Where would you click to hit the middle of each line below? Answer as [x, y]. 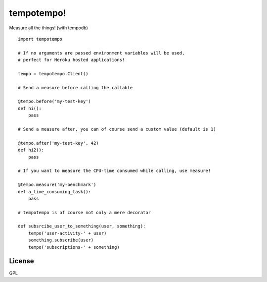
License [22, 261]
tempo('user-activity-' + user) [67, 233]
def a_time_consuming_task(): [55, 192]
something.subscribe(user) [61, 240]
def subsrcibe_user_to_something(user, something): [82, 226]
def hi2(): [31, 150]
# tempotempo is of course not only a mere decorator [84, 212]
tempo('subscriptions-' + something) [74, 247]
